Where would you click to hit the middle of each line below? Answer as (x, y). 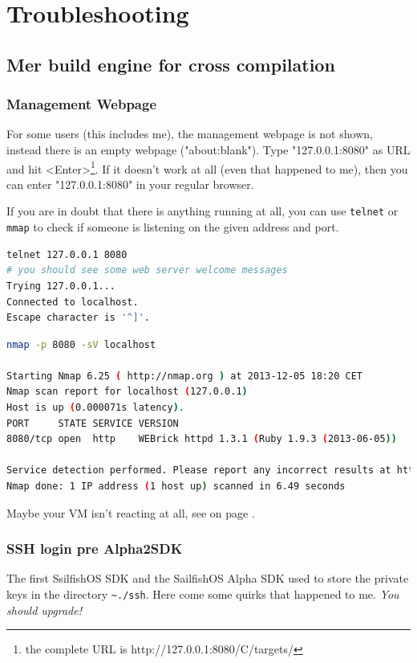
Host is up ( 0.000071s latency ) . (95, 408)
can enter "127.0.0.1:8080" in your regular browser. (130, 184)
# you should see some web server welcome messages (147, 270)
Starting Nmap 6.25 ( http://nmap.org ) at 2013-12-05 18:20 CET (184, 376)
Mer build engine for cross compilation (171, 64)
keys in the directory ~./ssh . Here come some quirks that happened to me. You (203, 594)
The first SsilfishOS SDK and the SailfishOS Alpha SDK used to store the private (208, 578)
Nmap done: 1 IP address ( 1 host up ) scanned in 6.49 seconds (176, 487)
